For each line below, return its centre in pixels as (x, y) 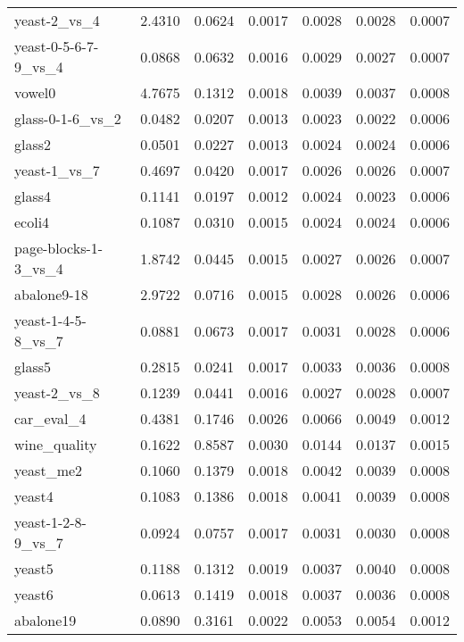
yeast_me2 (49, 470)
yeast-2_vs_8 (57, 392)
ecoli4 (32, 222)
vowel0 (35, 92)
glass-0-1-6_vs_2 (68, 118)
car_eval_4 (50, 418)
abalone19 (46, 620)
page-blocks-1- (59, 248)
